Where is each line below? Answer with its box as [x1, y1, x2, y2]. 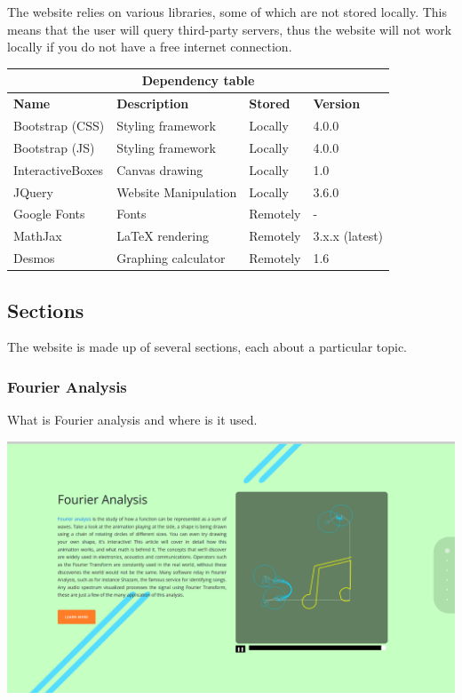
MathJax [13, 227, 62, 245]
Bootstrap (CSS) [13, 115, 105, 134]
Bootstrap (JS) [13, 138, 95, 156]
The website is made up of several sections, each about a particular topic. [7, 338, 408, 356]
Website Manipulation [116, 182, 237, 201]
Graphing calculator [116, 249, 226, 267]
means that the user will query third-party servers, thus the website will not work [7, 20, 452, 38]
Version [313, 94, 361, 113]
